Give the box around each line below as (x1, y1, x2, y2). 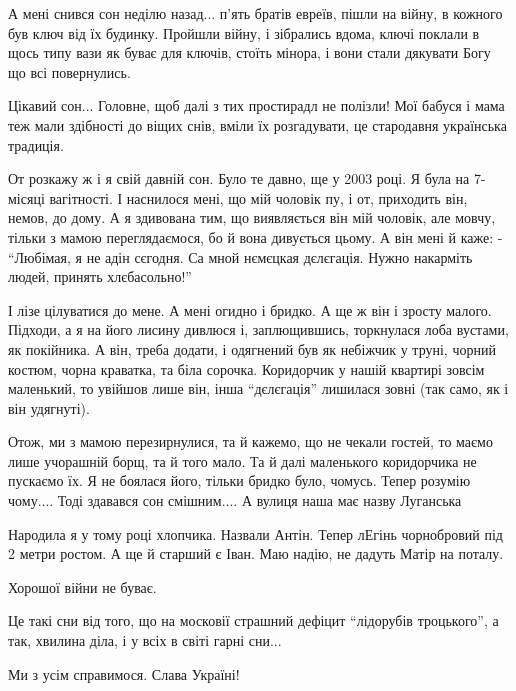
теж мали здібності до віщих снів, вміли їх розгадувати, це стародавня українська (8, 114, 507, 135)
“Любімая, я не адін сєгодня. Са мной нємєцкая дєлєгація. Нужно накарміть (8, 246, 473, 267)
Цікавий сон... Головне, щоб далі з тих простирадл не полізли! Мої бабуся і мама (8, 95, 505, 116)
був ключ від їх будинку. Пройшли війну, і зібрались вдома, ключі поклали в (8, 22, 480, 43)
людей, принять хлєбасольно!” (8, 266, 192, 287)
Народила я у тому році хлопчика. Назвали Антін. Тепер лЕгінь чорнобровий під (8, 523, 503, 544)
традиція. (8, 134, 64, 155)
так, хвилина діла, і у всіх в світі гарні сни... (8, 630, 282, 651)
